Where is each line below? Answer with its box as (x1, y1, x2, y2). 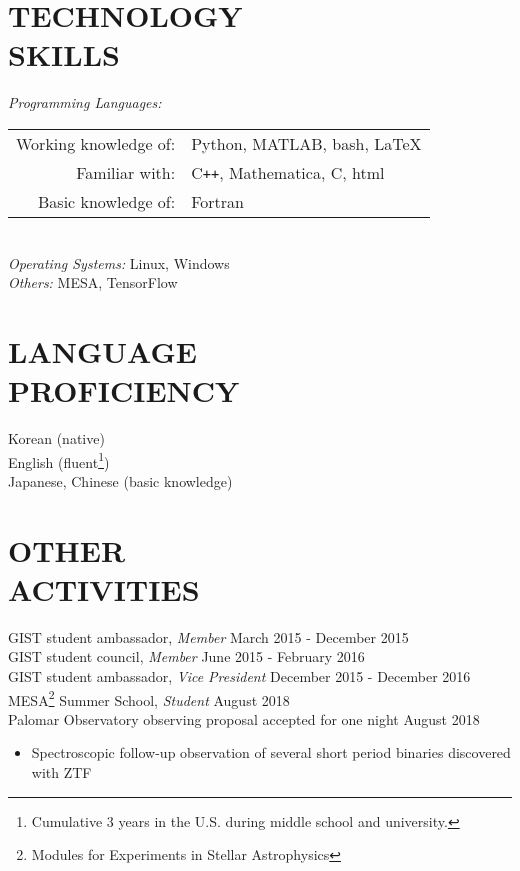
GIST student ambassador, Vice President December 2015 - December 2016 (8, 665, 471, 686)
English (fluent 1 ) (8, 448, 110, 472)
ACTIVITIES (8, 568, 200, 609)
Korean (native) (8, 428, 105, 448)
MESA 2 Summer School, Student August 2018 (8, 686, 290, 710)
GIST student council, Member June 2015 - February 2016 (8, 646, 365, 667)
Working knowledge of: (16, 131, 176, 155)
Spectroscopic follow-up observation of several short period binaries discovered (31, 742, 511, 763)
